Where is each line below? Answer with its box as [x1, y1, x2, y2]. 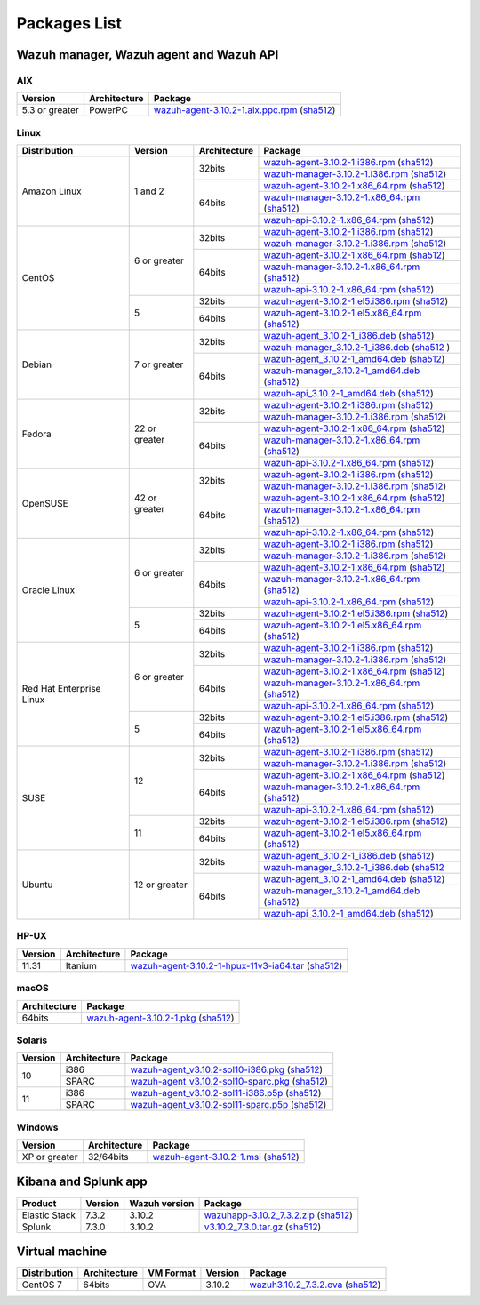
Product [21, 1197, 57, 1209]
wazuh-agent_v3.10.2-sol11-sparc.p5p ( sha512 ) [130, 1099, 327, 1111]
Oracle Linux [21, 584, 76, 596]
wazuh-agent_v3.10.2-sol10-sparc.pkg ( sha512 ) [130, 1076, 329, 1088]
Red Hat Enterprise [21, 683, 101, 695]
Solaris [16, 1034, 48, 1046]
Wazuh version [129, 1197, 195, 1209]
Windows [16, 1121, 59, 1133]
